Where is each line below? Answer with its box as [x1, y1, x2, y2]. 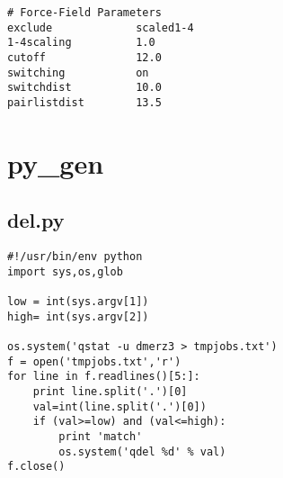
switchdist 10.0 [7, 81, 162, 95]
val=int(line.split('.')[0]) [32, 400, 207, 413]
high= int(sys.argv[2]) [7, 310, 149, 323]
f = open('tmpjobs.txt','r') [7, 355, 181, 368]
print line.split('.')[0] [32, 385, 188, 399]
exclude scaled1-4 [7, 21, 194, 34]
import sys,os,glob [7, 265, 123, 278]
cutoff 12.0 [7, 50, 162, 64]
